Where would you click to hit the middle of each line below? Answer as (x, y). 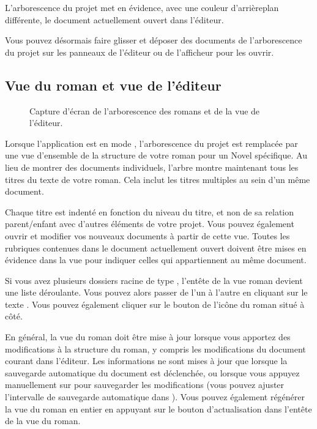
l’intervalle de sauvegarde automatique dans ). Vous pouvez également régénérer (155, 397)
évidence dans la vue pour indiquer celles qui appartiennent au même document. (156, 260)
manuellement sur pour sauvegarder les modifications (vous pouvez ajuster (145, 385)
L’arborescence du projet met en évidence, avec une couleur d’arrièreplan (142, 7)
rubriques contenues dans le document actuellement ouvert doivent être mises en (156, 248)
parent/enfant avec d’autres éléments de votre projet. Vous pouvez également (150, 224)
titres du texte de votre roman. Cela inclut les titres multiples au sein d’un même (158, 179)
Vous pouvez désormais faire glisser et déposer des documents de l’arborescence (154, 40)
